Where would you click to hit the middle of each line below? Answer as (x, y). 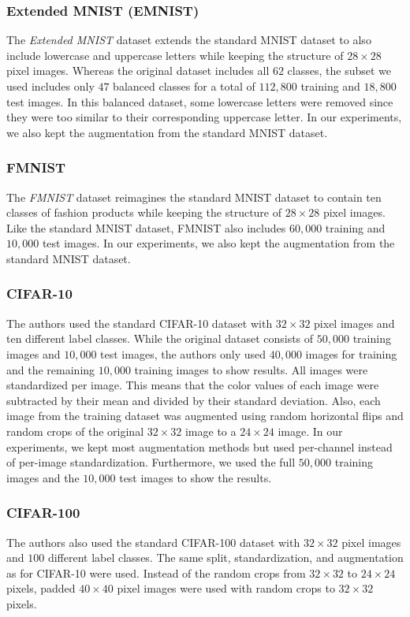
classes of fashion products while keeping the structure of (144, 212)
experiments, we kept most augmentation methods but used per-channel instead (199, 446)
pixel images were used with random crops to (226, 588)
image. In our (310, 431)
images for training (351, 353)
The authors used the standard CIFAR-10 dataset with (140, 323)
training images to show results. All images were (251, 369)
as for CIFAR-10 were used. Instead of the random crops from (156, 572)
